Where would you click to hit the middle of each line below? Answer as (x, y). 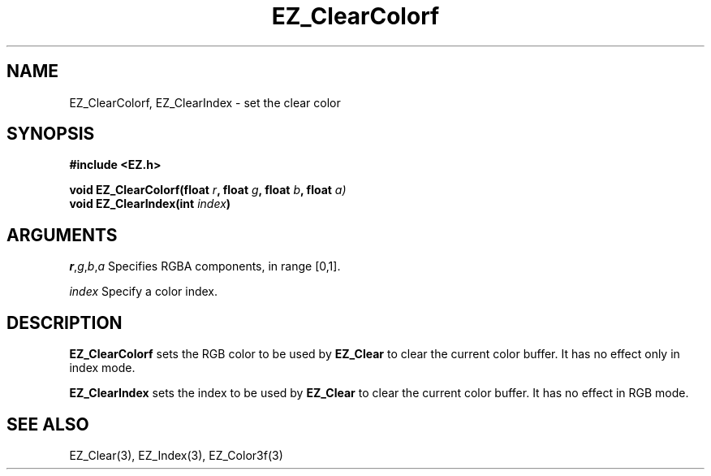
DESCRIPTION (65, 322)
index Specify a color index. (144, 292)
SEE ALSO (48, 424)
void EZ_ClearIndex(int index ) (150, 204)
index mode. (102, 368)
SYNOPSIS (51, 134)
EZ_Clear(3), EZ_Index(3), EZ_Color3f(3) (176, 455)
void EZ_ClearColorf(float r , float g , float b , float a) (208, 190)
